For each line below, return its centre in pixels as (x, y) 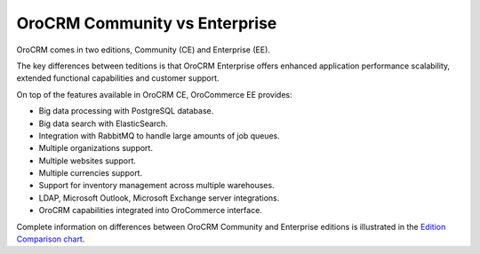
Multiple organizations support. (96, 148)
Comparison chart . (51, 239)
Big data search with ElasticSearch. (103, 123)
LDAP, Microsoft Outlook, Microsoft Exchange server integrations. (159, 198)
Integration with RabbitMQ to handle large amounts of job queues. (159, 135)
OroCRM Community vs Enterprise (147, 23)
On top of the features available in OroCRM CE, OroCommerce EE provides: (154, 94)
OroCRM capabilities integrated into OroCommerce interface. (150, 210)
